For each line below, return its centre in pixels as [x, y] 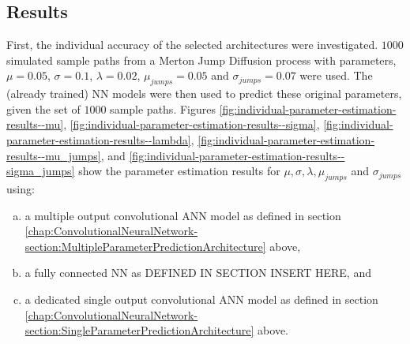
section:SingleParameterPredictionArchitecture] [139, 330]
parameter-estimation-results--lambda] [99, 139]
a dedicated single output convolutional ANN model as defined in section [201, 299]
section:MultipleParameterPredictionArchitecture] [145, 246]
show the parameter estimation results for [179, 171]
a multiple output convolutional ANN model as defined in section [183, 215]
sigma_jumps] [41, 171]
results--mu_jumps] [54, 155]
